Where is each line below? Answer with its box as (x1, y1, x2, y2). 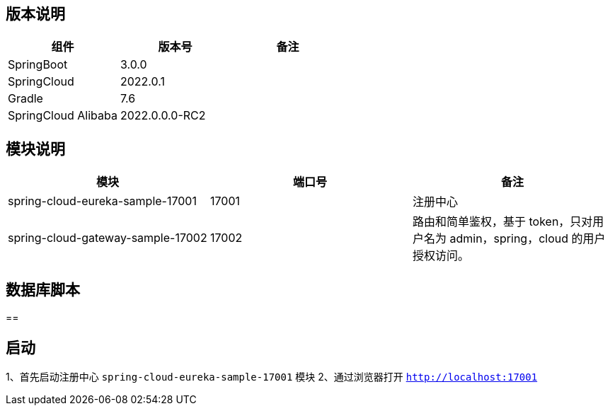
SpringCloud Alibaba (8, 108, 117, 123)
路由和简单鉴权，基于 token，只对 (412, 214, 593, 229)
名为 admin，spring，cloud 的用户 (423, 231, 606, 246)
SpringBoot (8, 57, 68, 72)
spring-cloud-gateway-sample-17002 (8, 231, 207, 245)
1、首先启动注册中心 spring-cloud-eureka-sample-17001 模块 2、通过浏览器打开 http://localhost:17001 (6, 370, 538, 383)
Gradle (8, 91, 43, 106)
